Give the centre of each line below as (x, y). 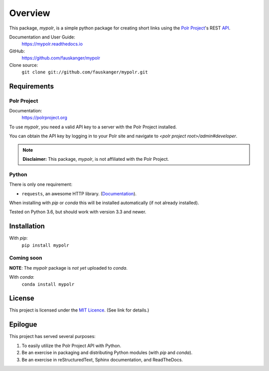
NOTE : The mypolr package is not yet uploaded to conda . (68, 268)
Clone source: (24, 65)
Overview (30, 13)
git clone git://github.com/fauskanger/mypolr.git (85, 72)
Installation (27, 226)
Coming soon (26, 258)
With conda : (22, 277)
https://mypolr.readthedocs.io (52, 44)
